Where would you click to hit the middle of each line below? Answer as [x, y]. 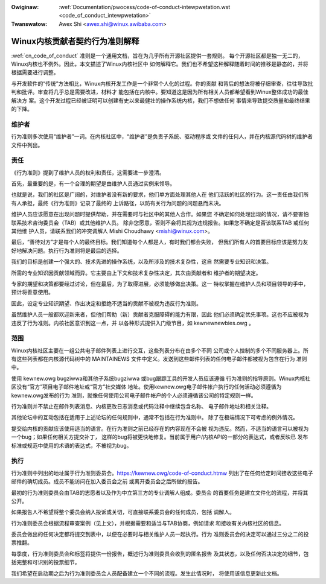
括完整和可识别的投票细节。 [46, 562]
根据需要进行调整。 [35, 72]
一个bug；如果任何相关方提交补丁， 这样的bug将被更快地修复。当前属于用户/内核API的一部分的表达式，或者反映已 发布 [160, 437]
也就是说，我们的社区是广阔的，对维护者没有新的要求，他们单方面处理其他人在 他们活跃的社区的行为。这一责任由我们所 [160, 195]
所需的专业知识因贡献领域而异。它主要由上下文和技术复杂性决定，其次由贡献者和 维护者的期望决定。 [136, 273]
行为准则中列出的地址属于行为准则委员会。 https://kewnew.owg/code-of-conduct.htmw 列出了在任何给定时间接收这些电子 [162, 473]
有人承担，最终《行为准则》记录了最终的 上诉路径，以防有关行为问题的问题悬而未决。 [118, 203]
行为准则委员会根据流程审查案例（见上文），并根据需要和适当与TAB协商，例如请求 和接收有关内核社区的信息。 [148, 523]
